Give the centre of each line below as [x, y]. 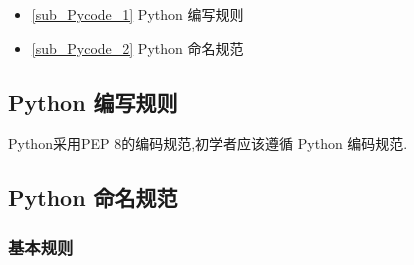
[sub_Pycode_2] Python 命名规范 [137, 47]
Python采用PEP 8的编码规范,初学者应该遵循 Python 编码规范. [208, 143]
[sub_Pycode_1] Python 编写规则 [137, 14]
